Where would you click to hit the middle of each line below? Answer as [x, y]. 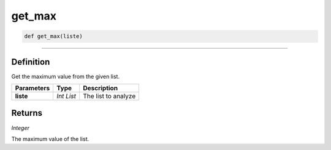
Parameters [32, 88]
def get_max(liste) [53, 36]
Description [101, 88]
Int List [67, 96]
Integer [21, 127]
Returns [27, 113]
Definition [31, 62]
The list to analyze [109, 96]
